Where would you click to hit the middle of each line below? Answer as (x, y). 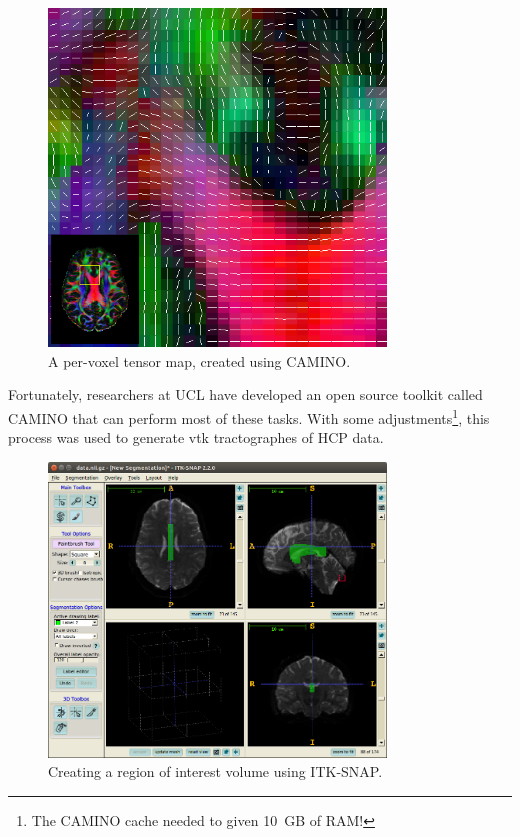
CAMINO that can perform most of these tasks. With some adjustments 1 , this (249, 416)
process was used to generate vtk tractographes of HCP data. (196, 437)
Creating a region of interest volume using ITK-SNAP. (215, 771)
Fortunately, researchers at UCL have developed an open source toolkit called (245, 394)
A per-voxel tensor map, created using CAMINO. (199, 360)
